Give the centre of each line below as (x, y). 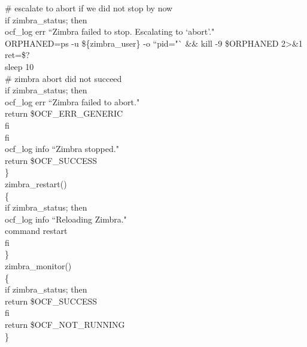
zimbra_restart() (36, 183)
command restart (36, 231)
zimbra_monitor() (38, 266)
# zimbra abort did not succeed (63, 78)
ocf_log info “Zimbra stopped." (62, 149)
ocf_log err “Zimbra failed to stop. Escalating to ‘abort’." (110, 31)
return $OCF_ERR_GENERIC (64, 113)
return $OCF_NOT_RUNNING (65, 325)
